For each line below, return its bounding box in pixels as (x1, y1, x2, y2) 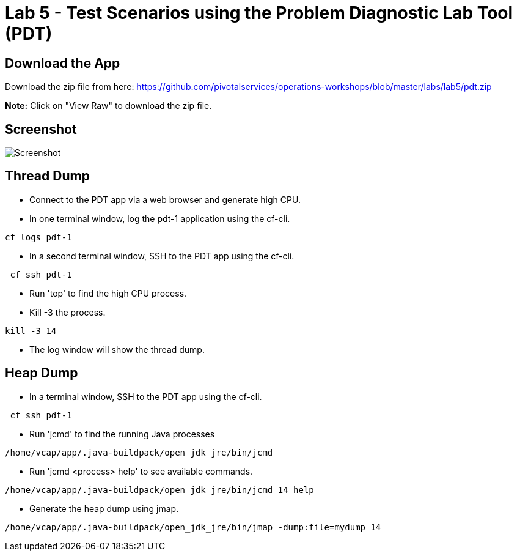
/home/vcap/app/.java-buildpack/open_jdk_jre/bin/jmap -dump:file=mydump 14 (5, 522, 381, 532)
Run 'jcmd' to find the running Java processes (29, 428, 215, 439)
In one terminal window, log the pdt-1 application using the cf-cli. (29, 213, 290, 224)
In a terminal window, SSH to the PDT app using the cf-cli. (29, 391, 262, 402)
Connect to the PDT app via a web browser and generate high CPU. (29, 194, 301, 205)
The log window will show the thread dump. (29, 344, 205, 355)
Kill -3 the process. (29, 306, 106, 317)
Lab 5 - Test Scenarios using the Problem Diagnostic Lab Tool (5, 2, 513, 23)
